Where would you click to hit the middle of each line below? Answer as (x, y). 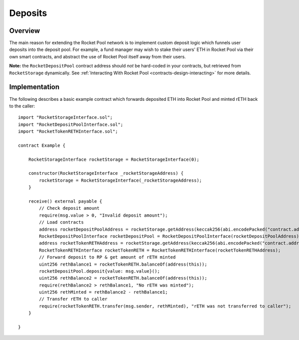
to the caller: (22, 106)
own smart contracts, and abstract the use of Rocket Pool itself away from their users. (98, 56)
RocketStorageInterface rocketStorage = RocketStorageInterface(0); (114, 159)
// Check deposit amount (69, 208)
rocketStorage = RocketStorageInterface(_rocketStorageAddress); (121, 180)
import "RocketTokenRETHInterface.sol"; (68, 132)
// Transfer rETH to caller (73, 299)
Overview (25, 31)
